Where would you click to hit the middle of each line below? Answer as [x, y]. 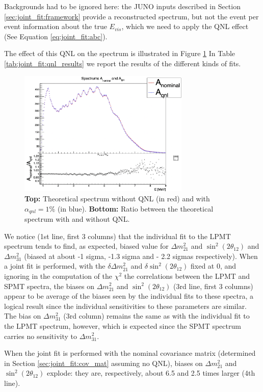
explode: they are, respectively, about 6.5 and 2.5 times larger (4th [151, 373]
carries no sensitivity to [41, 336]
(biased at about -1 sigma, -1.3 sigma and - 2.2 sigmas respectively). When [141, 256]
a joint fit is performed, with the [55, 266]
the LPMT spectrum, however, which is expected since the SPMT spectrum [123, 325]
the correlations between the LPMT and [187, 276]
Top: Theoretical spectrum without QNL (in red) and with [117, 198]
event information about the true [56, 26]
